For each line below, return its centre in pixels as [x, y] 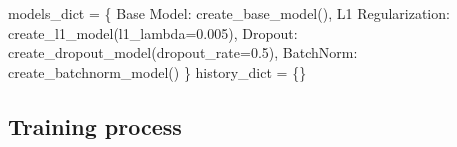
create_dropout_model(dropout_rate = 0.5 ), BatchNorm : [183, 52]
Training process [95, 125]
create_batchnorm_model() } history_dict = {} [157, 71]
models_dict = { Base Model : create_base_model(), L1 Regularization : [229, 13]
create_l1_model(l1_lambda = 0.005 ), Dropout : [153, 32]
